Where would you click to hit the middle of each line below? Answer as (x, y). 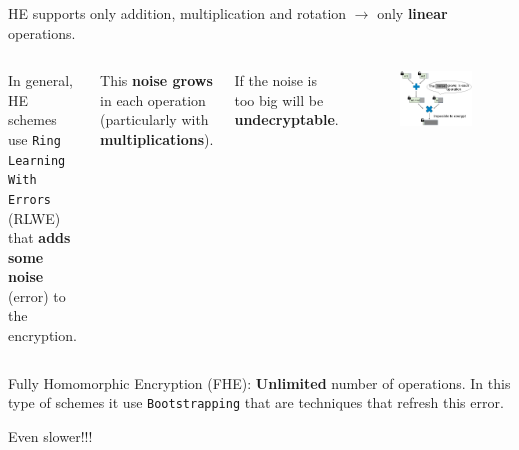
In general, (40, 80)
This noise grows (156, 80)
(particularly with (154, 119)
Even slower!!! (50, 435)
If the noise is (276, 80)
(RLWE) (34, 217)
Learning (37, 160)
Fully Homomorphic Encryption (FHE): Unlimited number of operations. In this (259, 382)
